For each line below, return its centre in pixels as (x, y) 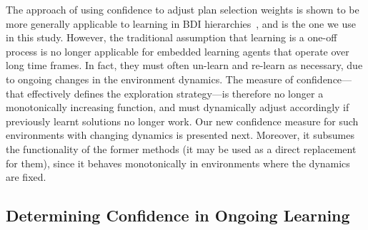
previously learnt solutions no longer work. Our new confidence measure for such (182, 121)
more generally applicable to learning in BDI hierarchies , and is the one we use (181, 23)
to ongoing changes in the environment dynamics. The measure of (150, 79)
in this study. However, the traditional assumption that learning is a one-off (171, 37)
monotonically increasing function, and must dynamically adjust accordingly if (178, 107)
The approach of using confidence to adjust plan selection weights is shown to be (183, 9)
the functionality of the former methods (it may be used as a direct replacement (181, 148)
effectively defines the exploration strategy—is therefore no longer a (175, 93)
